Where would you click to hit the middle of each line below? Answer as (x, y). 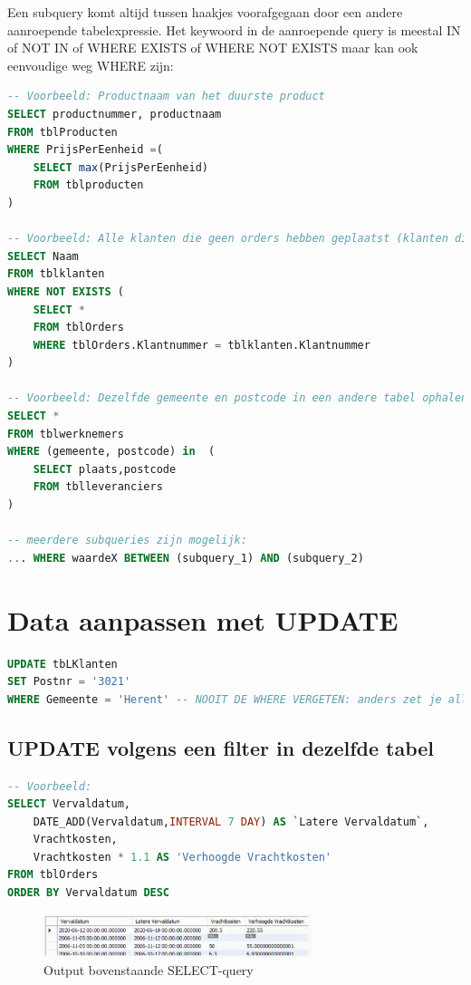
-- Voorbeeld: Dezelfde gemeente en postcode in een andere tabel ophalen (238, 398)
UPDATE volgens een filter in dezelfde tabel (221, 747)
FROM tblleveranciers (98, 487)
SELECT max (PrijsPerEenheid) (120, 167)
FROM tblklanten (56, 274)
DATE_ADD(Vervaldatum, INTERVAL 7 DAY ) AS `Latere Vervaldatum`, (231, 821)
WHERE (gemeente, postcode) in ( (111, 452)
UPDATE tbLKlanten (62, 664)
